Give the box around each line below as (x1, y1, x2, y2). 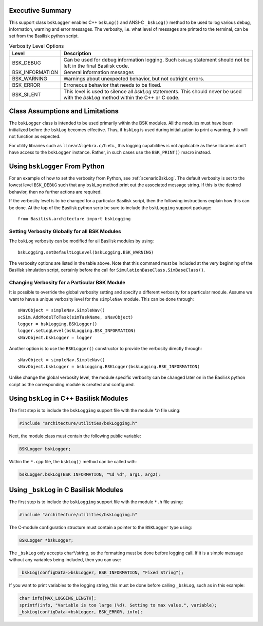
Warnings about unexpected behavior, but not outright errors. (63, 76, 205, 82)
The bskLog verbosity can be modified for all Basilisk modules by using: (9, 238, 154, 244)
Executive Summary (9, 6, 72, 15)
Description (63, 50, 92, 57)
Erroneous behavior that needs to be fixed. (63, 82, 162, 89)
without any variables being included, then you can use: (9, 557, 121, 563)
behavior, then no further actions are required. (9, 189, 102, 195)
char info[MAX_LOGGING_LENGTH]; (19, 595, 97, 601)
